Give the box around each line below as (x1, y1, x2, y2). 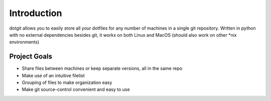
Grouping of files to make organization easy (22, 79, 112, 85)
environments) (9, 39, 40, 45)
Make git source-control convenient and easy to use (22, 86, 130, 92)
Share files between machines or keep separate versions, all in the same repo (22, 65, 183, 71)
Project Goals (9, 52, 53, 61)
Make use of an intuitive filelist (22, 72, 85, 78)
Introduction (9, 8, 62, 19)
